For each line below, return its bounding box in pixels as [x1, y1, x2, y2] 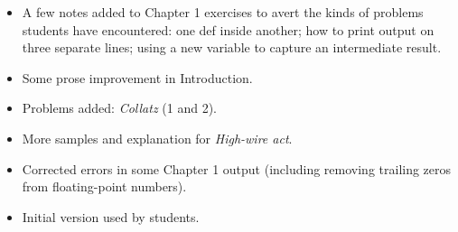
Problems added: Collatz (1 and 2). [22, 98, 217, 117]
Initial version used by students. [22, 207, 200, 226]
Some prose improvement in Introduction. [22, 68, 253, 87]
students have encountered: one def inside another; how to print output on [22, 20, 435, 39]
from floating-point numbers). [22, 177, 187, 196]
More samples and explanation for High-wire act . [22, 128, 293, 147]
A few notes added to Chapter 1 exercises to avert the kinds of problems [22, 3, 424, 21]
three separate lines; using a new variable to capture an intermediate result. [22, 38, 442, 57]
